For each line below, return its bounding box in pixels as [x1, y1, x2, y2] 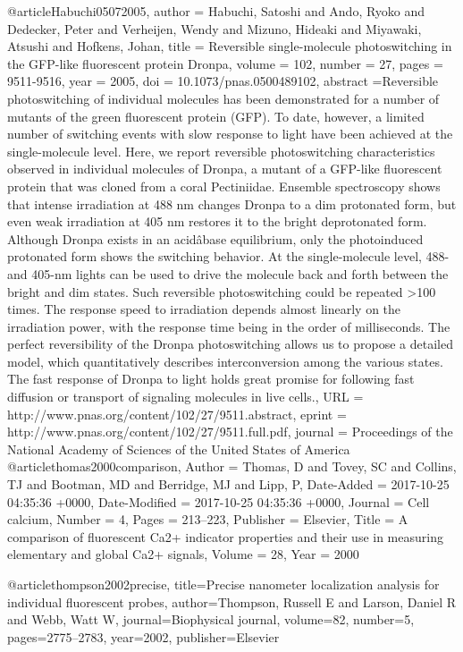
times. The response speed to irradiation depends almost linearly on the [7, 300, 401, 318]
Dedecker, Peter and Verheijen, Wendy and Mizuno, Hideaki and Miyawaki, [7, 19, 422, 38]
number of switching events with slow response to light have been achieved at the [7, 124, 453, 143]
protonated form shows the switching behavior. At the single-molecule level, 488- [7, 247, 450, 266]
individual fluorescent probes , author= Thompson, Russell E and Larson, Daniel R [7, 592, 457, 611]
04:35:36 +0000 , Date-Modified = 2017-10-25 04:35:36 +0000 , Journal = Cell [7, 492, 430, 511]
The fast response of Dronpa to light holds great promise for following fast [7, 369, 415, 388]
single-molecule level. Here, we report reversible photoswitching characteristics [7, 141, 435, 160]
